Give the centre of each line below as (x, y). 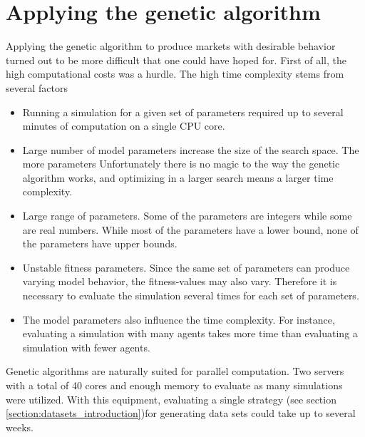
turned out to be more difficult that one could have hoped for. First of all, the (176, 60)
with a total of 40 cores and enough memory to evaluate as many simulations (174, 385)
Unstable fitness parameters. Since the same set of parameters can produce (186, 267)
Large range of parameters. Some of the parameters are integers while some (187, 216)
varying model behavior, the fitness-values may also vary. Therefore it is (180, 281)
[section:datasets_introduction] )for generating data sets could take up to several (181, 413)
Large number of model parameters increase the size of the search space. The (191, 149)
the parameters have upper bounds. (100, 243)
